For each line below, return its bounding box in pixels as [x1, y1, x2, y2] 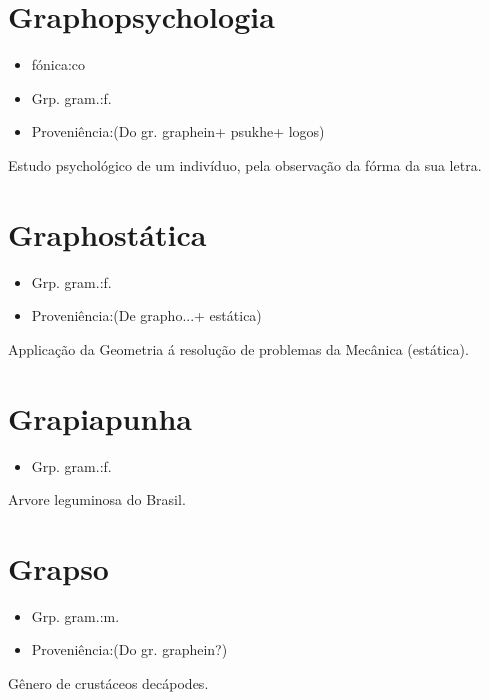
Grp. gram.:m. [31, 605, 120, 626]
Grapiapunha [8, 397, 192, 438]
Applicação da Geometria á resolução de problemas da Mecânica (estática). [8, 338, 469, 359]
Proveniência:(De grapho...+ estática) [31, 305, 262, 326]
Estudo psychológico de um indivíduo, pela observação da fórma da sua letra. [8, 154, 482, 175]
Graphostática [8, 213, 207, 254]
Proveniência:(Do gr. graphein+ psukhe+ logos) [31, 121, 325, 142]
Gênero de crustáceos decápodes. [8, 673, 209, 694]
